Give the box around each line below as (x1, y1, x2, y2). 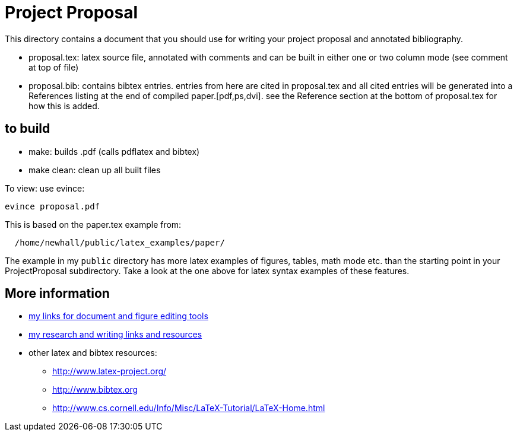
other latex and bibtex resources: (28, 348, 157, 358)
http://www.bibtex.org (52, 384, 138, 395)
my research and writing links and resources (28, 329, 202, 340)
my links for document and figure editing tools (28, 311, 208, 322)
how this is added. (28, 100, 100, 111)
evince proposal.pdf (5, 201, 100, 211)
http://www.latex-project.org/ (52, 366, 167, 377)
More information (5, 286, 110, 301)
